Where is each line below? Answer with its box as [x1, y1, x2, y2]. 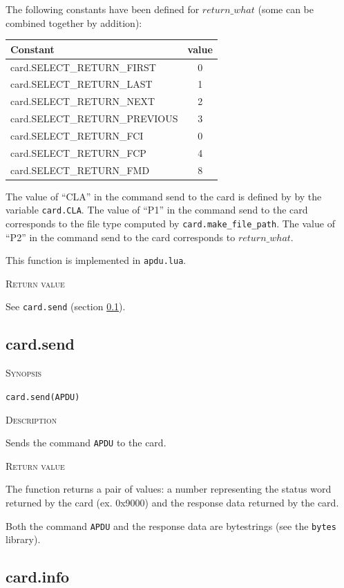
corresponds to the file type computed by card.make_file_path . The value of [6, 216, 335, 230]
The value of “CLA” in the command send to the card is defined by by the [6, 189, 322, 203]
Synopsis [6, 366, 42, 380]
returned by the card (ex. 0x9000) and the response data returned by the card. [6, 495, 339, 509]
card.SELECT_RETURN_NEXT [10, 94, 155, 108]
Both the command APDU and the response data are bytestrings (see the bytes [6, 518, 336, 533]
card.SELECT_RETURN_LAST [10, 77, 153, 91]
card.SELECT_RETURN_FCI [10, 128, 144, 142]
